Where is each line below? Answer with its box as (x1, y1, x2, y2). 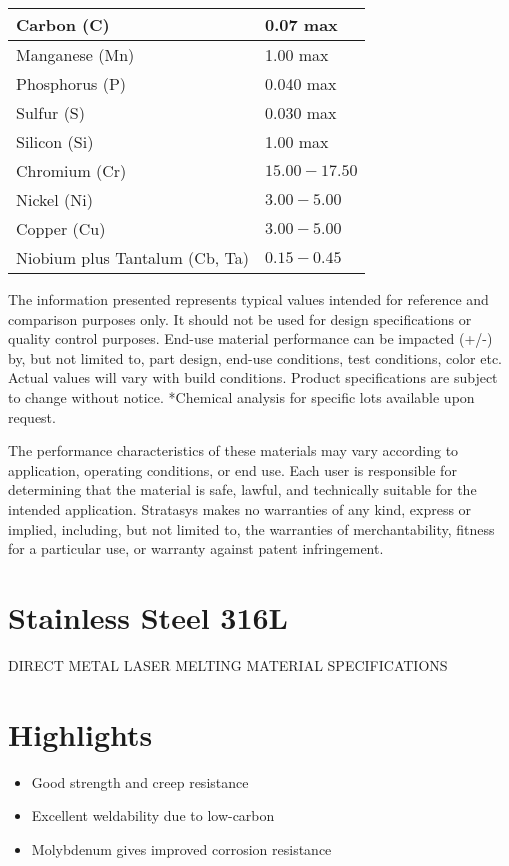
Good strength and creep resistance (31, 771, 249, 792)
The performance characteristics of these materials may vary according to (8, 440, 459, 461)
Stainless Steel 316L (8, 596, 288, 637)
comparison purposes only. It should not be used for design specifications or (8, 308, 472, 329)
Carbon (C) (16, 13, 110, 36)
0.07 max (265, 13, 338, 36)
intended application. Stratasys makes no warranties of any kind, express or (8, 498, 472, 519)
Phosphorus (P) (16, 72, 127, 95)
